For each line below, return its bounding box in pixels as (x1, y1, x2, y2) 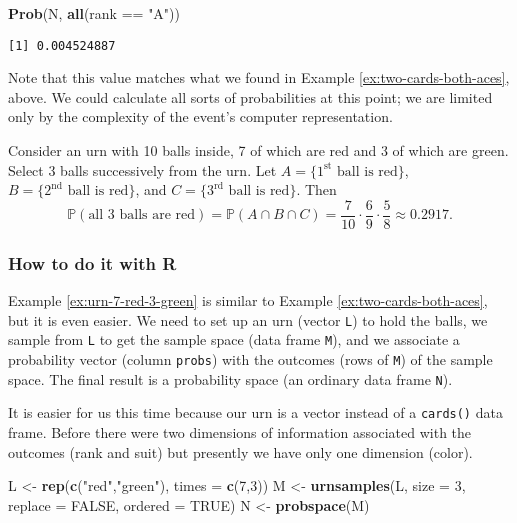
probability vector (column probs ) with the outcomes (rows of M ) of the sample (8, 349, 493, 369)
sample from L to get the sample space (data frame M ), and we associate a (8, 329, 460, 350)
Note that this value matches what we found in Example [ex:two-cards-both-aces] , (8, 67, 510, 88)
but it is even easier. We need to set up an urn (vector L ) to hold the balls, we (8, 309, 488, 330)
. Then (296, 179, 337, 200)
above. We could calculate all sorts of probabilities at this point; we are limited (8, 86, 493, 107)
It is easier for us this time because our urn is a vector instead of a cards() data (8, 402, 503, 423)
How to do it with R (8, 250, 177, 275)
